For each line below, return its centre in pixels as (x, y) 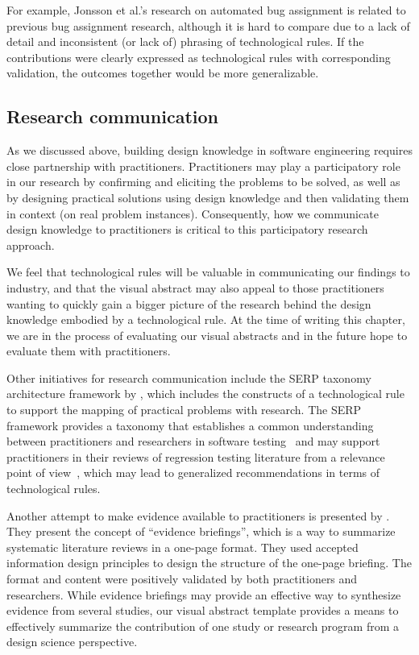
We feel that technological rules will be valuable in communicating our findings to (208, 272)
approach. (31, 245)
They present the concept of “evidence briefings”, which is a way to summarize (201, 531)
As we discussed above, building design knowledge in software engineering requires (209, 150)
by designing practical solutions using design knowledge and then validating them (208, 197)
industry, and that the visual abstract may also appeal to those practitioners (195, 287)
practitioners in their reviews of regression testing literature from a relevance (196, 456)
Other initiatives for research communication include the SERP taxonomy (189, 377)
